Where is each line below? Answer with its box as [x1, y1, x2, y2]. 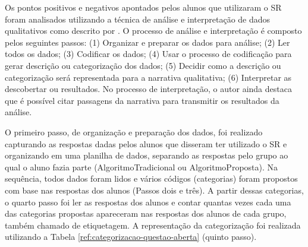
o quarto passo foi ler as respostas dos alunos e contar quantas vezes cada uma [5, 195, 291, 208]
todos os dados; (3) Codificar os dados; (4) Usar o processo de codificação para [5, 47, 292, 60]
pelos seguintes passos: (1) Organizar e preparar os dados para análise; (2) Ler [5, 36, 290, 48]
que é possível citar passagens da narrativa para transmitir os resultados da [5, 94, 279, 106]
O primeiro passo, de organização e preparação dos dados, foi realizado [5, 125, 263, 138]
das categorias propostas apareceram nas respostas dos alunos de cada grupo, [5, 207, 287, 220]
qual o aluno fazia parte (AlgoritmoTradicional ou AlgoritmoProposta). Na [5, 160, 278, 173]
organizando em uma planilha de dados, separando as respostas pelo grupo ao [5, 149, 288, 161]
